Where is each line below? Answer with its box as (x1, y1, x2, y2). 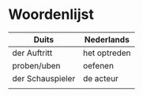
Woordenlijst (8, 6, 95, 24)
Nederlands (84, 34, 130, 45)
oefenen (82, 60, 115, 71)
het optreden (82, 47, 132, 58)
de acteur (82, 73, 119, 84)
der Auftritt (12, 47, 53, 58)
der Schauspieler (12, 73, 76, 84)
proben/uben (12, 60, 61, 71)
